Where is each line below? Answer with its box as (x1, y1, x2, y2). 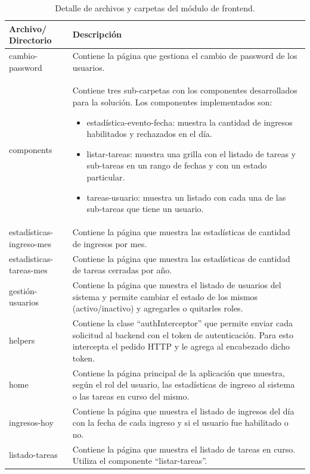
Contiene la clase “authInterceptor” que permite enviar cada (72, 316, 293, 329)
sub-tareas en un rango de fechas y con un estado (86, 159, 267, 171)
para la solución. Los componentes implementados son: (72, 96, 272, 108)
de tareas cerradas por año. (72, 264, 172, 276)
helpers (9, 334, 35, 347)
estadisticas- (9, 252, 54, 264)
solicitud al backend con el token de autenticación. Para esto (72, 328, 293, 341)
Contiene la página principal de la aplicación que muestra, (72, 366, 285, 379)
